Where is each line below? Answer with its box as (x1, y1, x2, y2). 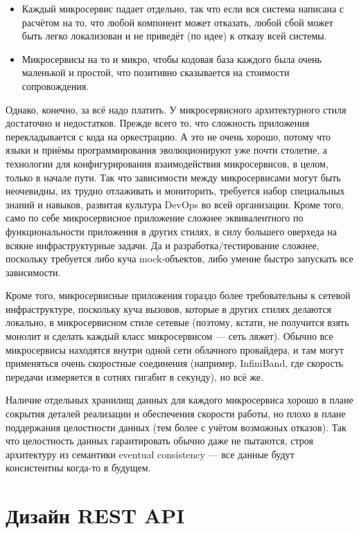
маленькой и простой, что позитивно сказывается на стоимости (21, 65, 290, 80)
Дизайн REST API (6, 501, 185, 530)
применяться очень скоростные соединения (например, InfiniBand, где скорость (6, 356, 344, 370)
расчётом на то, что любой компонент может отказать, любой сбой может (21, 15, 333, 29)
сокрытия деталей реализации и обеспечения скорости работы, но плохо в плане (6, 406, 346, 421)
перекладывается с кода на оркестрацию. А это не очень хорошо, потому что (6, 129, 331, 143)
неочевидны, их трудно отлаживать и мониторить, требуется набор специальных (6, 183, 345, 198)
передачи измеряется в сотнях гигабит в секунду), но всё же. (6, 369, 263, 383)
